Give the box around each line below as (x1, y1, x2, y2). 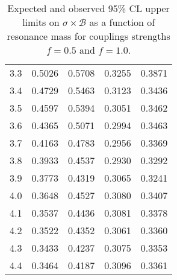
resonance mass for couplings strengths (7, 29, 170, 43)
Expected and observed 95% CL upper (7, 1, 170, 15)
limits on (22, 15, 60, 29)
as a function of (89, 15, 155, 29)
